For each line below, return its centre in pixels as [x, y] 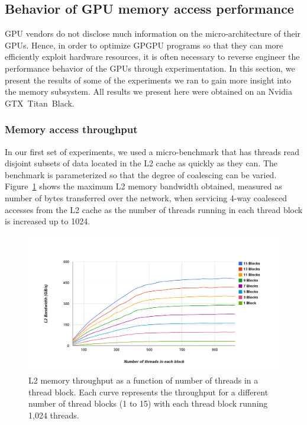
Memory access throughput [71, 129]
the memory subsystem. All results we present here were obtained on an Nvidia [148, 91]
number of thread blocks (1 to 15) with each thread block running [148, 403]
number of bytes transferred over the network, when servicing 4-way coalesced [146, 197]
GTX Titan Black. [40, 103]
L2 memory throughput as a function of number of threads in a [143, 380]
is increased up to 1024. [48, 221]
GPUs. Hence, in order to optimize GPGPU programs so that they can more [144, 45]
